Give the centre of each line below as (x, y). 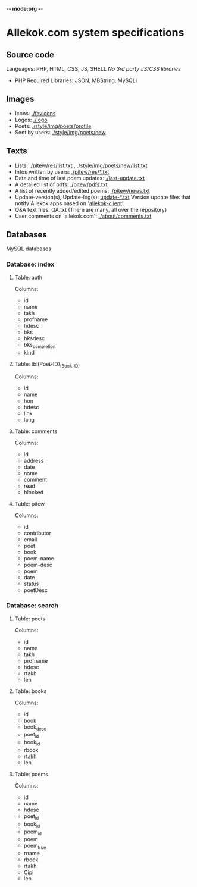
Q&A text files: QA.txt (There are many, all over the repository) (91, 209)
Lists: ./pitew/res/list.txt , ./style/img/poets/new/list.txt (81, 165)
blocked (34, 493)
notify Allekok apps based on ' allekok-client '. (70, 203)
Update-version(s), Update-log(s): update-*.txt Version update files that (103, 197)
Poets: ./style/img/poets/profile (53, 126)
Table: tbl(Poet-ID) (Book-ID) (47, 364)
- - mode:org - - (25, 9)
